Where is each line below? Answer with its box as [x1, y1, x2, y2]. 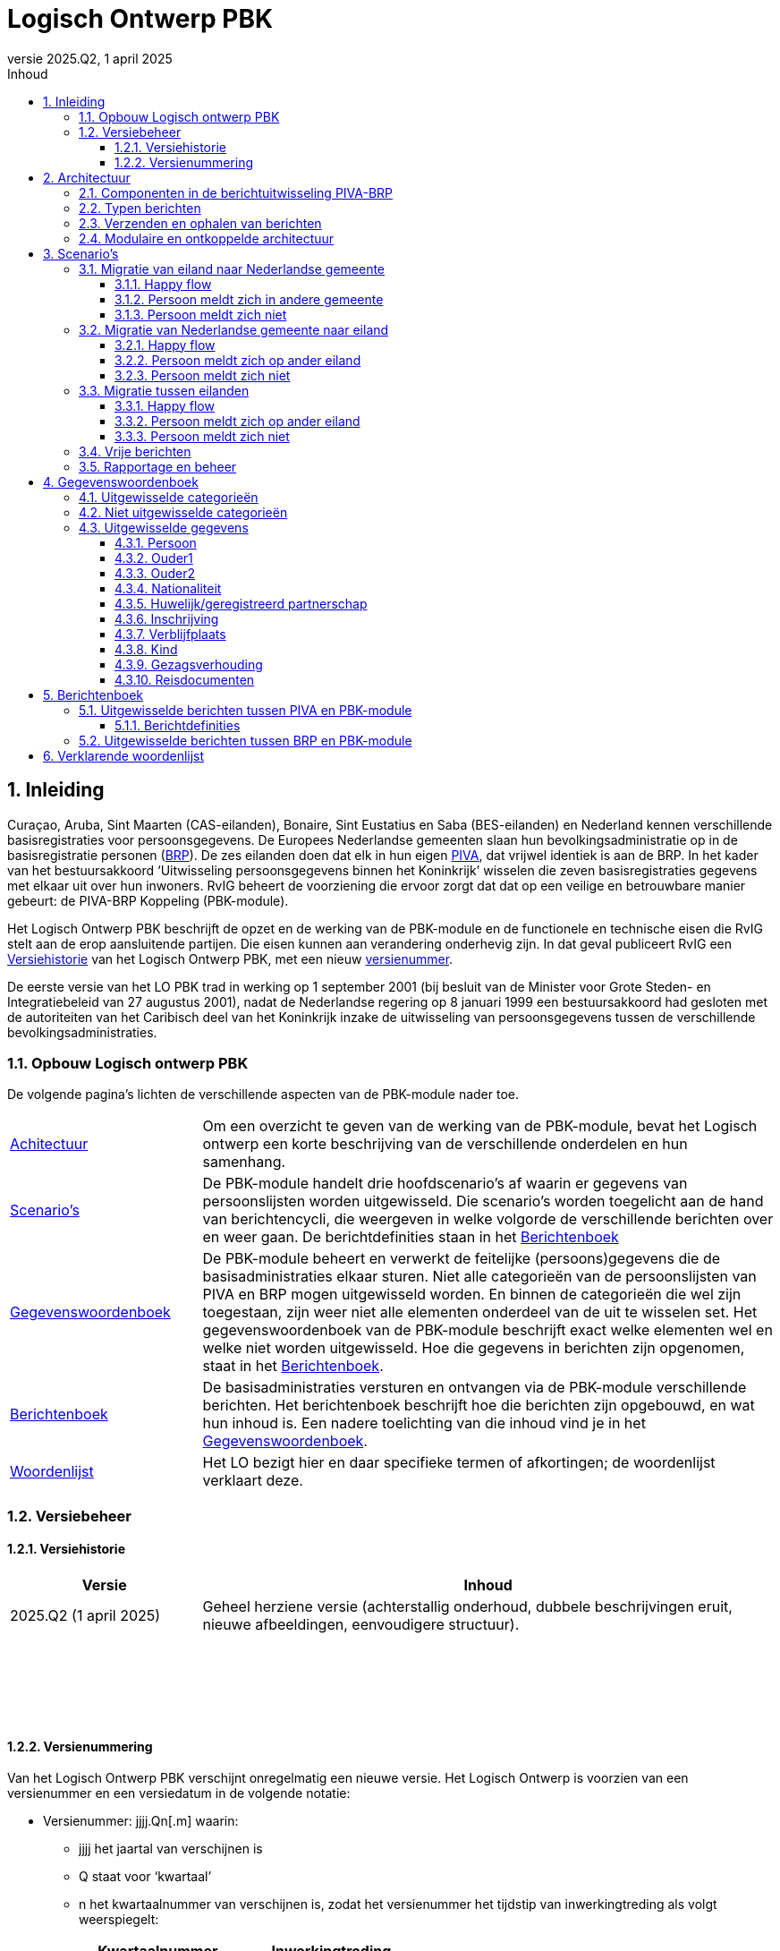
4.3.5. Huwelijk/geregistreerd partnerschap [114, 595, 368, 611]
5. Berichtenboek [43, 686, 143, 703]
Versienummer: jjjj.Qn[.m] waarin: [43, 1813, 239, 1829]
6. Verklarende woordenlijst [43, 747, 205, 763]
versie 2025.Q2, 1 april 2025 [7, 50, 173, 66]
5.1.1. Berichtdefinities [114, 717, 241, 733]
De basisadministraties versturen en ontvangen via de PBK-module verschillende [202, 1378, 747, 1397]
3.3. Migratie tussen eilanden [79, 382, 250, 398]
